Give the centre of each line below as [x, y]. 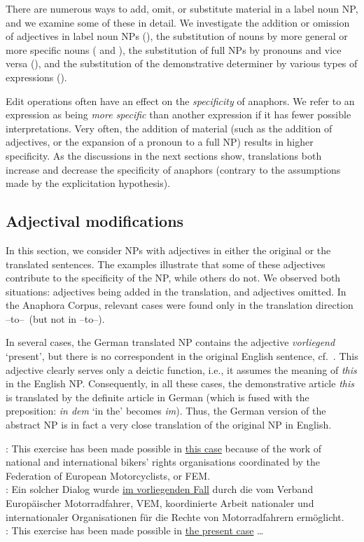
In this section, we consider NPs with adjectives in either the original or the [168, 250]
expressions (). [36, 77]
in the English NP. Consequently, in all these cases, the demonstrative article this [180, 383]
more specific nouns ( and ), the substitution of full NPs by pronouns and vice [174, 49]
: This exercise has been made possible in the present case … [135, 530]
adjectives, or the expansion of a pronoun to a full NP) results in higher [160, 142]
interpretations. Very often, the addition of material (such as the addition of [169, 128]
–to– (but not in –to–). [55, 318]
